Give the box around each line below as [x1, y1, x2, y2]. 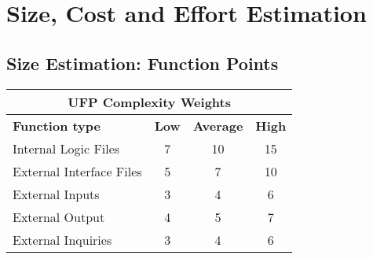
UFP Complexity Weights [68, 92, 231, 111]
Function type [13, 116, 101, 135]
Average [192, 116, 243, 135]
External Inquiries [13, 230, 112, 249]
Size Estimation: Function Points [6, 50, 279, 75]
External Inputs [13, 184, 100, 203]
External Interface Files [13, 161, 142, 180]
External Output [13, 207, 105, 226]
